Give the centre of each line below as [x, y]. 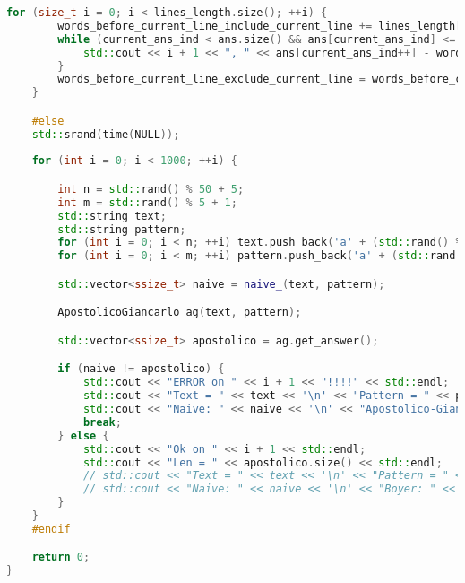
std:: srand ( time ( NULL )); [106, 134]
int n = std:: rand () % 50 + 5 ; [151, 189]
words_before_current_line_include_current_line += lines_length [257, 26]
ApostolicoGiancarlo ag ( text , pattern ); [180, 313]
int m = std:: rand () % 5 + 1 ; [147, 202]
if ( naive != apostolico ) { [141, 369]
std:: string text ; [112, 216]
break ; [102, 422]
